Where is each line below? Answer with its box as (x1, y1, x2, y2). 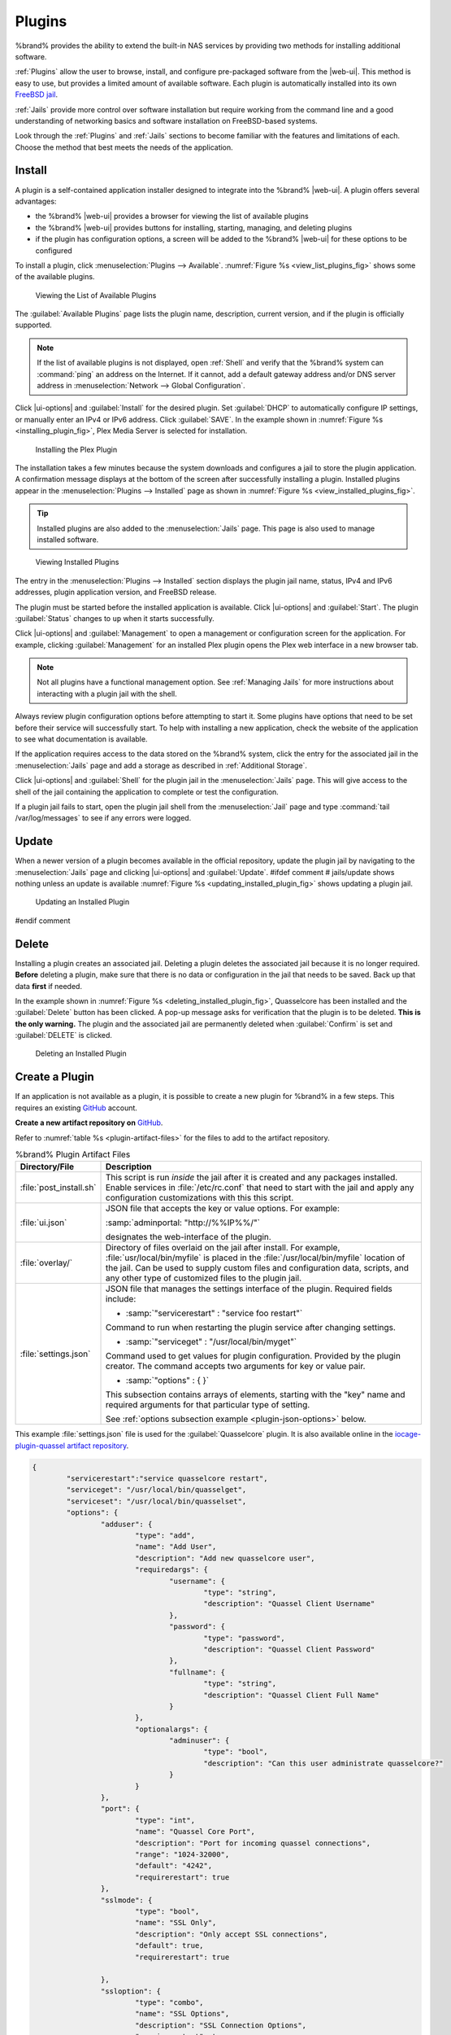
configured (35, 245, 72, 256)
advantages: (15, 196, 57, 206)
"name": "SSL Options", (134, 2009, 230, 2019)
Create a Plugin (15, 1070, 95, 1084)
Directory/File (20, 1161, 75, 1172)
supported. (15, 320, 52, 330)
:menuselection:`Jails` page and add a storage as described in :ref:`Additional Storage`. (15, 760, 308, 770)
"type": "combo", (134, 1998, 204, 2007)
